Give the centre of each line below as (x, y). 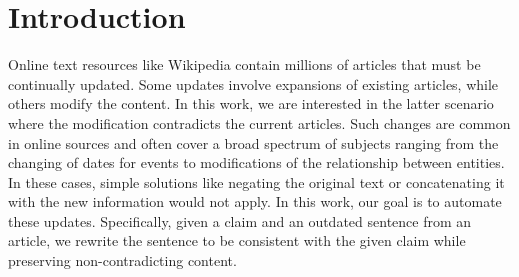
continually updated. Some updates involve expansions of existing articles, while (253, 83)
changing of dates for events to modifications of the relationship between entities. (256, 162)
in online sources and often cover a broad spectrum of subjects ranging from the (253, 142)
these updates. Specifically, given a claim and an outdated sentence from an (240, 220)
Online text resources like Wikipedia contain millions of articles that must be (244, 64)
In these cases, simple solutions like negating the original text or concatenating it (256, 181)
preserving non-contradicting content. (122, 260)
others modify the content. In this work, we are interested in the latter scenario (251, 103)
